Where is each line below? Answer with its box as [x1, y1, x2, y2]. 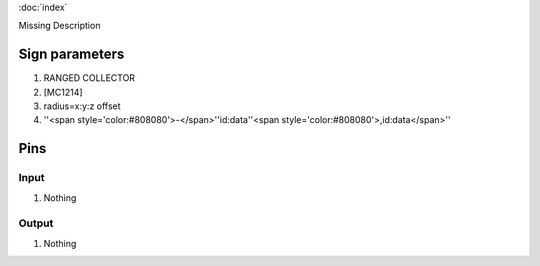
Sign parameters [18, 46, 125, 63]
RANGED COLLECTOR [43, 72, 135, 84]
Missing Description [18, 20, 101, 32]
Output [18, 216, 54, 230]
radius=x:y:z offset [43, 100, 121, 112]
